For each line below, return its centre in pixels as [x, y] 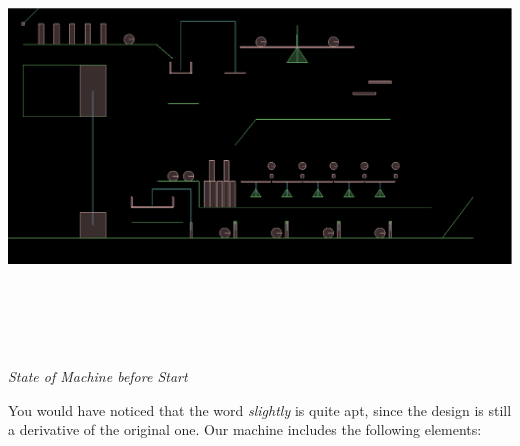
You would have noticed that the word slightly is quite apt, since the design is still [260, 409]
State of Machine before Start [98, 376]
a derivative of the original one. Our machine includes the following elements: [245, 429]
